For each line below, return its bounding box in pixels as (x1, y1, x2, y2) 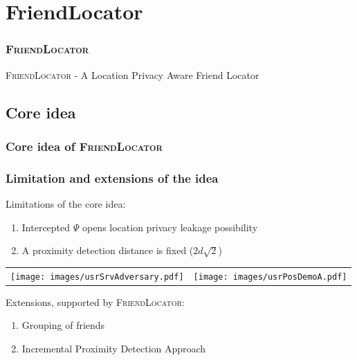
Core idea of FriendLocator (6, 137, 163, 154)
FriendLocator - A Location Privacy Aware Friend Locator (6, 67, 259, 82)
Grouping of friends (21, 318, 105, 332)
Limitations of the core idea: (6, 197, 126, 211)
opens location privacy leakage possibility (82, 219, 258, 234)
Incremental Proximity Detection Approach (21, 341, 206, 355)
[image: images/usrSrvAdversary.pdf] (10, 271, 184, 282)
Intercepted (21, 219, 71, 234)
